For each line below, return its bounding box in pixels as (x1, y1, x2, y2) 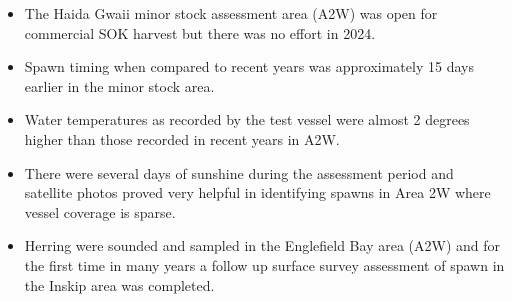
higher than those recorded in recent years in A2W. (24, 128, 340, 149)
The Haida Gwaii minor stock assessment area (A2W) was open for (24, 3, 438, 23)
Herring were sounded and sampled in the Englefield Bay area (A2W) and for (24, 235, 500, 256)
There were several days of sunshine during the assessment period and (24, 162, 454, 183)
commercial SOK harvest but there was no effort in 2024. (24, 22, 376, 43)
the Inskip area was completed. (24, 274, 215, 295)
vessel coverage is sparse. (24, 201, 176, 222)
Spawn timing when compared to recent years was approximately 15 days (24, 56, 474, 77)
